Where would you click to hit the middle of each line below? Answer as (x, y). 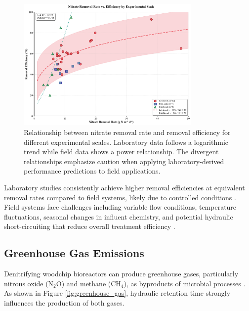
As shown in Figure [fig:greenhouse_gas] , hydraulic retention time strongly (117, 293)
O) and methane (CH (88, 283)
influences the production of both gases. (64, 302)
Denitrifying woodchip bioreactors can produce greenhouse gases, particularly (121, 274)
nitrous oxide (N (29, 283)
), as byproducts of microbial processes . (185, 283)
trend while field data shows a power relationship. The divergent (121, 152)
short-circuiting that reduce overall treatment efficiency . (90, 226)
